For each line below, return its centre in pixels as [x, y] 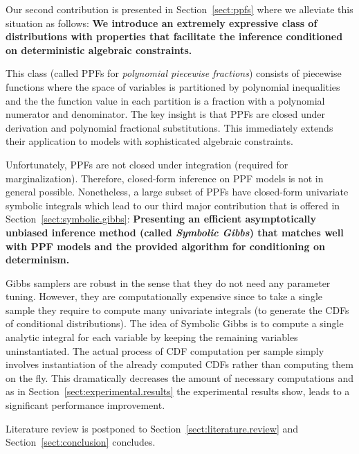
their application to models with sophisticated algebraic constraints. [149, 141]
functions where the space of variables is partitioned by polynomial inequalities [173, 86]
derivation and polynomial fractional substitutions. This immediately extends [169, 127]
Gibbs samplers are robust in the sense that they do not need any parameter [168, 282]
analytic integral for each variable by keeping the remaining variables [152, 337]
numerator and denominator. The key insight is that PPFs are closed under [165, 114]
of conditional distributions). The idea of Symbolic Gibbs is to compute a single [175, 323]
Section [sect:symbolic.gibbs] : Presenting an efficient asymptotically [161, 219]
